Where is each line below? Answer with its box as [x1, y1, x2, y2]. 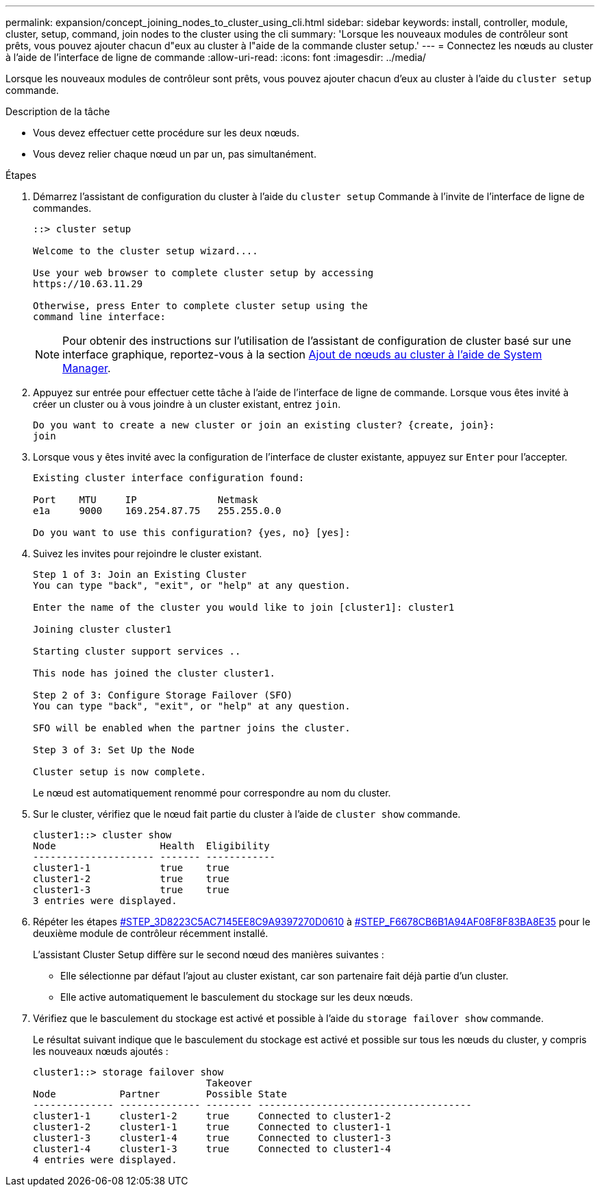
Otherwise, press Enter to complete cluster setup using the [33, 300, 368, 311]
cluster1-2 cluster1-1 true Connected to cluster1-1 [33, 1121, 391, 1132]
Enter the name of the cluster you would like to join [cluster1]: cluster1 [33, 602, 455, 613]
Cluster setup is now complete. [33, 766, 206, 777]
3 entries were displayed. [33, 895, 177, 906]
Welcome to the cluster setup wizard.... [33, 245, 258, 256]
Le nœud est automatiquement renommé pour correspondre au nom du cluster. [33, 787, 391, 799]
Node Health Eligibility [33, 840, 270, 851]
